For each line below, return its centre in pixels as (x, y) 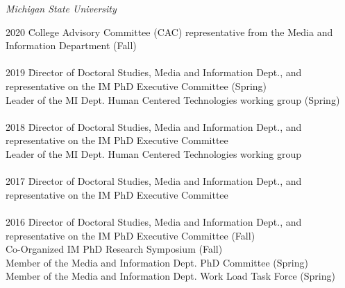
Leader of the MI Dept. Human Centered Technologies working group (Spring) (173, 99)
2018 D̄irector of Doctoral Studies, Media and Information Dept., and (154, 126)
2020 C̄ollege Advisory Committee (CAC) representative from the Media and (169, 31)
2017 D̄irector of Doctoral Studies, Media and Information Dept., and (154, 181)
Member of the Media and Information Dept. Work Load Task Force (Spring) (170, 276)
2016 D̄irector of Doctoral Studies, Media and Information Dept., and (154, 221)
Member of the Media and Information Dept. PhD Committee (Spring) (157, 262)
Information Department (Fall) (71, 45)
